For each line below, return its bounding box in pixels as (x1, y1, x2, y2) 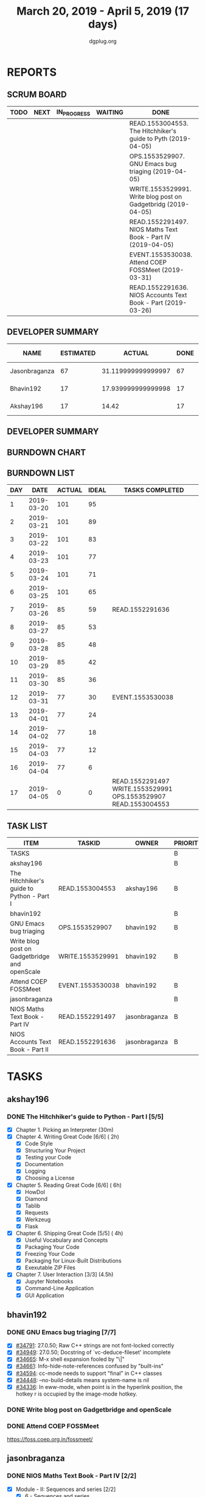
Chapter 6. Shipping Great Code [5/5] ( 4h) (15, 1229, 123, 1237)
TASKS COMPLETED (123, 486, 184, 495)
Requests (24, 1209, 49, 1216)
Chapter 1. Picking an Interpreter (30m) (15, 1126, 114, 1134)
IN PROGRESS (56, 107, 91, 117)
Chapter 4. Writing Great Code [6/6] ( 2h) (15, 1133, 119, 1140)
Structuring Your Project (24, 1147, 86, 1154)
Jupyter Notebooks (24, 1278, 74, 1285)
